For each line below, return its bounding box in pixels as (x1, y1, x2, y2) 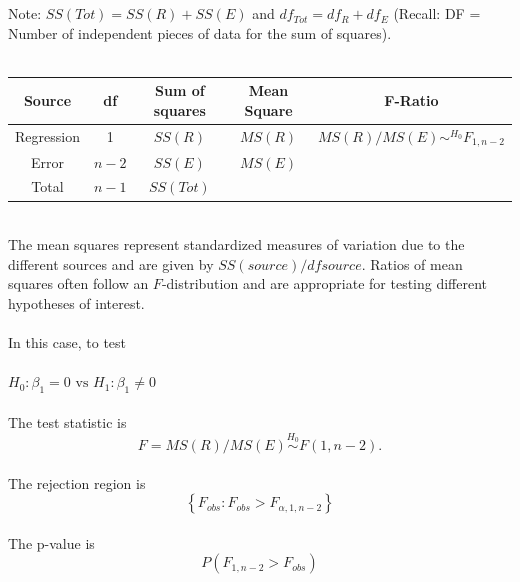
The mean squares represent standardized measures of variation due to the (8, 234, 465, 255)
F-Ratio (384, 90, 439, 111)
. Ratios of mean (361, 253, 463, 274)
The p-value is (8, 532, 95, 553)
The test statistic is (8, 411, 127, 432)
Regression (15, 126, 80, 147)
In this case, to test (8, 332, 127, 353)
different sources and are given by (8, 253, 214, 274)
